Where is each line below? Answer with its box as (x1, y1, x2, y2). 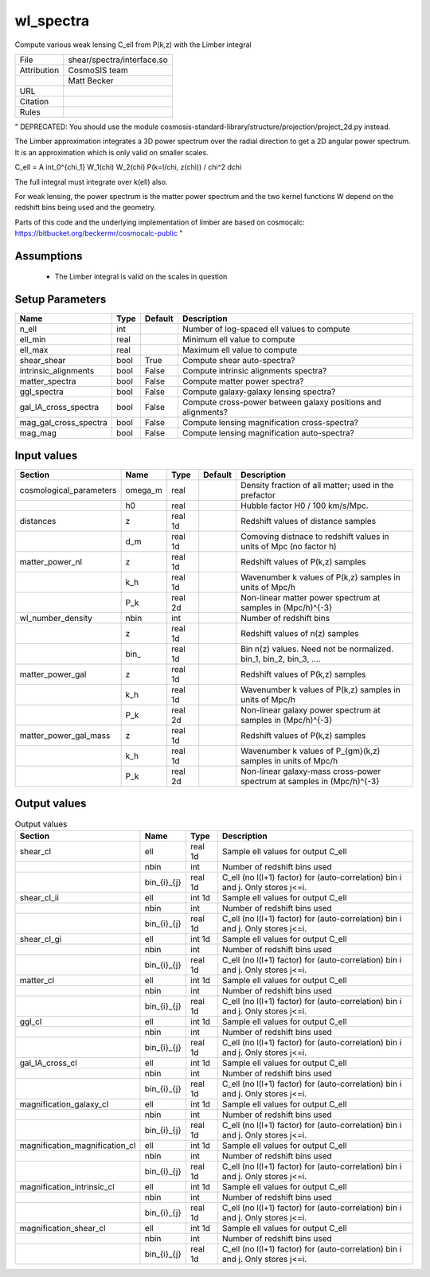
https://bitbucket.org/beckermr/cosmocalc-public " (14, 228, 183, 238)
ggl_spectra (19, 386, 64, 397)
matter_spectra (19, 376, 76, 387)
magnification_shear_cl (19, 1222, 107, 1233)
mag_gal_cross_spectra (19, 417, 107, 428)
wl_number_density (19, 612, 93, 623)
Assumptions (14, 249, 83, 263)
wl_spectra (14, 12, 90, 29)
